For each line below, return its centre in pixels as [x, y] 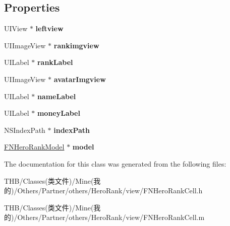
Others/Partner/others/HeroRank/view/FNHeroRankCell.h [110, 191]
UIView [16, 28]
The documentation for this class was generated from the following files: [115, 163]
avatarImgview [80, 79]
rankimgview [76, 45]
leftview [49, 28]
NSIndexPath [25, 130]
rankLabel [55, 62]
